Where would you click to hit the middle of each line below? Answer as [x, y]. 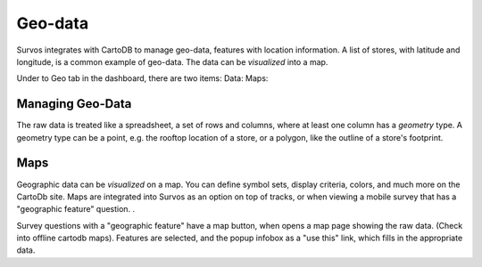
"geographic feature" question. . [76, 209]
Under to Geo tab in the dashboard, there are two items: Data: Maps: [142, 78]
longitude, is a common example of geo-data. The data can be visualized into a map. [172, 61]
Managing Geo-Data [74, 104]
